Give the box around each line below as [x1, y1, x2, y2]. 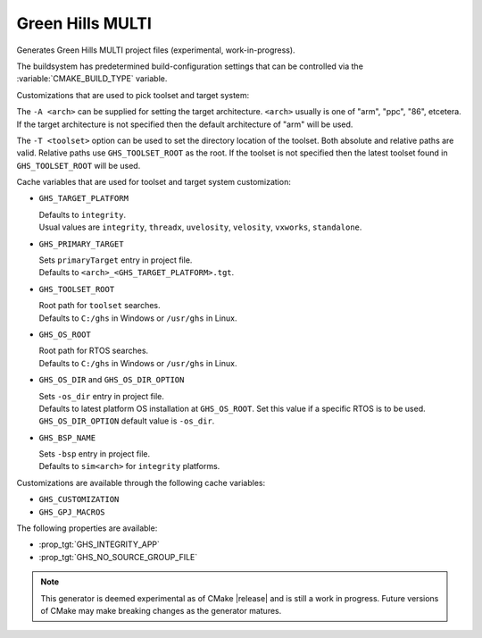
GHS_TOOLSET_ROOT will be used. [16, 160, 141, 171]
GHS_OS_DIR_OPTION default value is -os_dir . [38, 416, 215, 426]
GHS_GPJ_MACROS [38, 507, 106, 517]
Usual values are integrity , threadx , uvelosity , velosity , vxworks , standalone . [38, 222, 362, 232]
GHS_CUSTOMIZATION [38, 494, 120, 505]
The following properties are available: [16, 523, 158, 533]
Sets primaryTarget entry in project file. [38, 255, 193, 265]
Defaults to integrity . [38, 209, 127, 220]
